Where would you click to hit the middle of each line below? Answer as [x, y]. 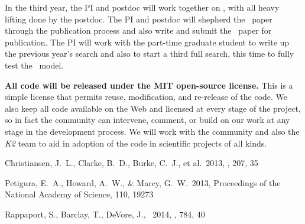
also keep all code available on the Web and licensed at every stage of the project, [153, 108]
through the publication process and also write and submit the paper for [138, 30]
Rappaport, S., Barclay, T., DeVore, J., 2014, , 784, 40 [105, 214]
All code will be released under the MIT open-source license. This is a [149, 85]
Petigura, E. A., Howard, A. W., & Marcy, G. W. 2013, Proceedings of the [143, 182]
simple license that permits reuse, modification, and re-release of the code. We [146, 97]
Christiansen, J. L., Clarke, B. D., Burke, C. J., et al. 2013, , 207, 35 [132, 163]
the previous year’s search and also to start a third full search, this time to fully [150, 53]
